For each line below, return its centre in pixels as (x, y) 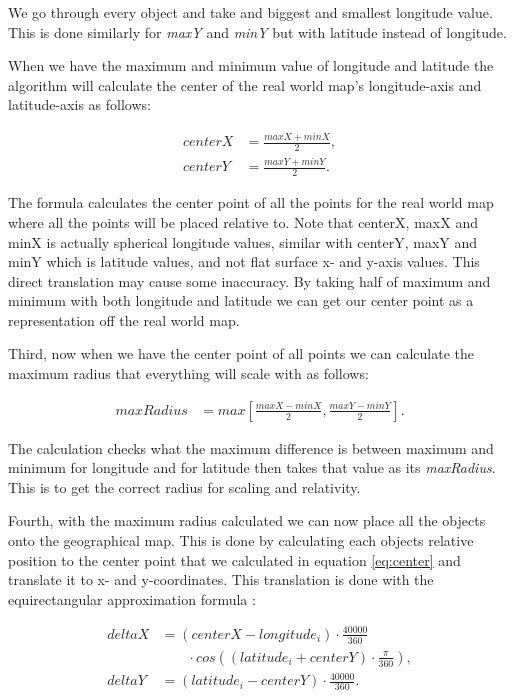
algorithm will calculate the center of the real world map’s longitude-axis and (245, 84)
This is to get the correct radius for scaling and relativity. (184, 486)
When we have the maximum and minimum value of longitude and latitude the (251, 65)
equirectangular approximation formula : (132, 598)
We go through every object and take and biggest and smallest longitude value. (250, 12)
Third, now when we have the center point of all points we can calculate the (241, 353)
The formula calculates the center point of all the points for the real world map (251, 202)
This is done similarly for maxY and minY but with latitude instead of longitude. (257, 31)
